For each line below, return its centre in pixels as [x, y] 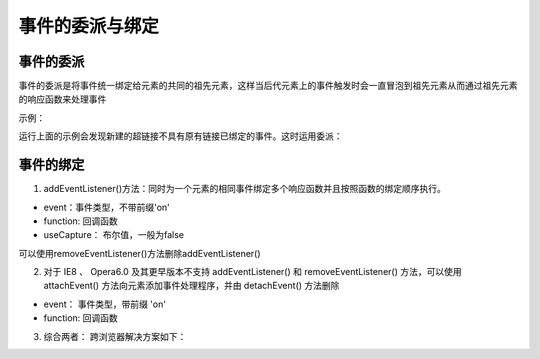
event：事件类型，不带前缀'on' [106, 207]
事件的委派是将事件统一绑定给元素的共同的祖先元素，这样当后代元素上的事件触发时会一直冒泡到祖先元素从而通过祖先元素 [268, 86]
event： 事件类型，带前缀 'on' [105, 304]
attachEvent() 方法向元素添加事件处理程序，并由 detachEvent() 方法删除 [191, 286]
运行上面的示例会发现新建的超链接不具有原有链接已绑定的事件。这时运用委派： [180, 136]
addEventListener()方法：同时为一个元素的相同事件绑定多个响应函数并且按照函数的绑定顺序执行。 [245, 189]
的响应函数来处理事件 [62, 99]
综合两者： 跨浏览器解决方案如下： [115, 336]
